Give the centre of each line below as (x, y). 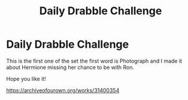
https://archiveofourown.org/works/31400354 (63, 90)
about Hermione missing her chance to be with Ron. (70, 67)
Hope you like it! (26, 79)
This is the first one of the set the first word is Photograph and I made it (94, 61)
